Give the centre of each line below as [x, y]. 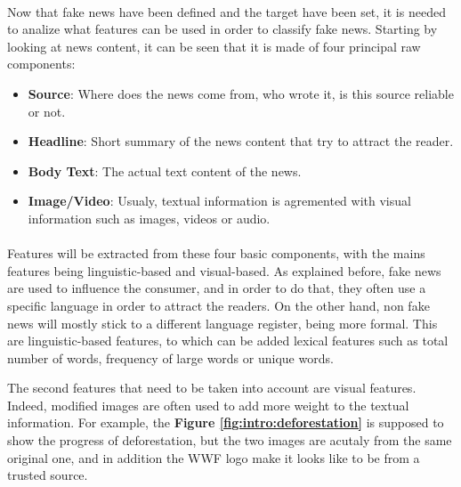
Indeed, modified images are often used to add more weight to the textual [208, 405]
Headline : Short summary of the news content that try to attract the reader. [241, 141]
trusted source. [48, 475]
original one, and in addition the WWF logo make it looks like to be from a [214, 457]
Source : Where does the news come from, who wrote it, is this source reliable [241, 93]
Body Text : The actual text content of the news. [165, 170]
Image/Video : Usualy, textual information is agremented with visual [219, 201]
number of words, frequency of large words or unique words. [170, 357]
